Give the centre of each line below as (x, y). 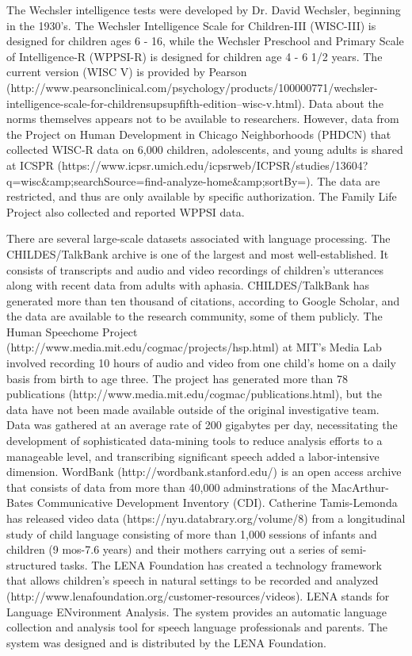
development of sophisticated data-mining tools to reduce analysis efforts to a (195, 441)
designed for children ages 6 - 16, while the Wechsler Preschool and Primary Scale (205, 41)
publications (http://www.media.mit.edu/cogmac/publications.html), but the (194, 394)
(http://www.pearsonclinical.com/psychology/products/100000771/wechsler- (192, 87)
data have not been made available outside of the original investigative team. (193, 409)
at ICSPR (30, 165)
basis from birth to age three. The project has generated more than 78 (177, 378)
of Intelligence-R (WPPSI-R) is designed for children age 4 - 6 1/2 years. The (195, 56)
